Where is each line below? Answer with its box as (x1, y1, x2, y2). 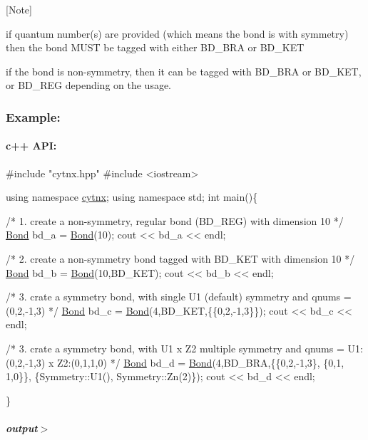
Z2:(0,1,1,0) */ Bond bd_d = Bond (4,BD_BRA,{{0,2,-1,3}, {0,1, (56, 355, 344, 370)
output (6, 420, 38, 435)
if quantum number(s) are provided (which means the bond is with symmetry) (6, 26, 349, 41)
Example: (6, 108, 61, 125)
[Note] (6, 2, 32, 16)
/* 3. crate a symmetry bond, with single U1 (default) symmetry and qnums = (6, 289, 352, 304)
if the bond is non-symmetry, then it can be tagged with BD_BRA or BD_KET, (6, 63, 362, 78)
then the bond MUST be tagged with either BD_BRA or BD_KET (6, 40, 305, 55)
